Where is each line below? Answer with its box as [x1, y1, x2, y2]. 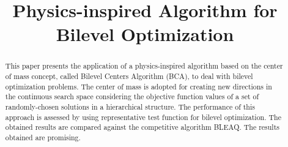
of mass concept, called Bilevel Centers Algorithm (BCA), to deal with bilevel [5, 71, 253, 81]
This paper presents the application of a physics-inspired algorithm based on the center [5, 61, 283, 71]
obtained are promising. [5, 132, 81, 142]
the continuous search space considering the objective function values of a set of [5, 91, 259, 102]
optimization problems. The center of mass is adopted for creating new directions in [5, 81, 272, 91]
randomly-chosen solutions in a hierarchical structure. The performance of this [5, 101, 255, 111]
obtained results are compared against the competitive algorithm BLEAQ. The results [5, 122, 279, 132]
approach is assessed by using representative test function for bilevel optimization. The [5, 111, 281, 122]
